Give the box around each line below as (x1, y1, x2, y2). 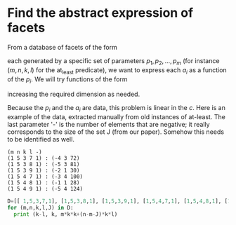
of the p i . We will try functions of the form (7, 75, 128, 85)
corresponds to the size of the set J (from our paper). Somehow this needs (7, 128, 225, 136)
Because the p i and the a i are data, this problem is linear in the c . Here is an (7, 104, 226, 114)
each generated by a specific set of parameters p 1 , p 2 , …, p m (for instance (7, 56, 220, 67)
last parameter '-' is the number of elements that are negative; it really (7, 121, 210, 129)
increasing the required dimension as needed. (7, 90, 140, 99)
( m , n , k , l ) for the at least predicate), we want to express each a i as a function (7, 65, 227, 76)
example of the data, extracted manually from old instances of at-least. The (7, 113, 226, 121)
